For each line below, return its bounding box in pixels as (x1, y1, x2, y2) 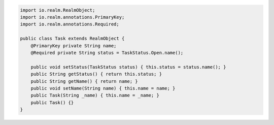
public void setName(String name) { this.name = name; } (30, 85, 176, 91)
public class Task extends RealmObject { (20, 36, 125, 42)
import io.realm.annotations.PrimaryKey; (20, 14, 125, 20)
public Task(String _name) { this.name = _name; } (30, 92, 159, 99)
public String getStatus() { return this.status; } (30, 71, 162, 77)
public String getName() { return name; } (30, 78, 138, 84)
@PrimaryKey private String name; (30, 43, 117, 48)
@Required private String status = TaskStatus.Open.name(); (30, 50, 184, 55)
